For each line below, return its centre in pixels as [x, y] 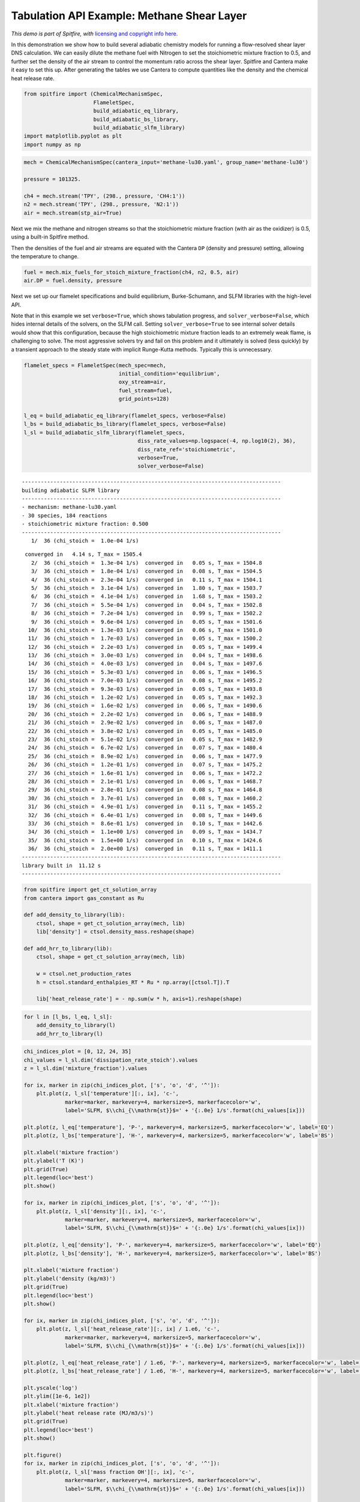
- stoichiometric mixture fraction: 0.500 [85, 524]
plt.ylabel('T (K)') [54, 1161]
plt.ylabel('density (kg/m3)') [70, 1279]
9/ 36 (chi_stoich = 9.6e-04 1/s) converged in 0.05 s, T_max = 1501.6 [146, 622]
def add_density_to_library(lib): [74, 915]
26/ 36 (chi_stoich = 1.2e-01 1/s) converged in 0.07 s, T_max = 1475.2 [145, 765]
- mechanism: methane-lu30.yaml [69, 507]
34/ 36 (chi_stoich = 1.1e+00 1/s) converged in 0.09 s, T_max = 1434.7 [145, 832]
